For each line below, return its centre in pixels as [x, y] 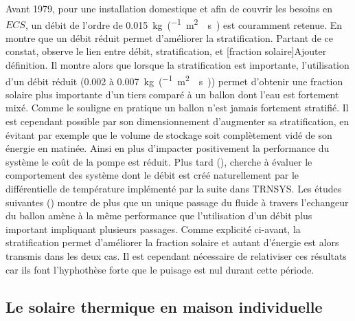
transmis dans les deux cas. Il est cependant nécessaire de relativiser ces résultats [176, 256]
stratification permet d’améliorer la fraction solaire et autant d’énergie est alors [172, 242]
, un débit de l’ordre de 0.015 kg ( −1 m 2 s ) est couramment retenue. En [184, 23]
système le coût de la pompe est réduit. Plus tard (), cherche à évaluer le [159, 161]
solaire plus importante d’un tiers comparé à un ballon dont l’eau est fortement [172, 94]
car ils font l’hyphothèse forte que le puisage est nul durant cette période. [160, 269]
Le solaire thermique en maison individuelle [164, 306]
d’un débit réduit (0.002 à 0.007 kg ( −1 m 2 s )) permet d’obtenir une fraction [174, 80]
